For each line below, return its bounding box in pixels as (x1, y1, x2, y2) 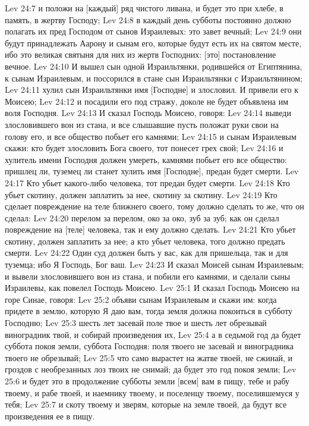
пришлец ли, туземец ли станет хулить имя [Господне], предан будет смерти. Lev (5, 165, 299, 177)
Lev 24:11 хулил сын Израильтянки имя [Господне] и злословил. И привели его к (5, 83, 299, 96)
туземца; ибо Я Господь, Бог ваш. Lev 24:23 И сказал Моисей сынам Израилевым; (5, 258, 304, 271)
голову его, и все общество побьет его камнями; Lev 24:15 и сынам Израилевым (5, 130, 297, 142)
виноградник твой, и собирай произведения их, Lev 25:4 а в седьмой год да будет (5, 328, 301, 340)
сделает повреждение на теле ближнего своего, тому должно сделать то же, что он (5, 200, 304, 212)
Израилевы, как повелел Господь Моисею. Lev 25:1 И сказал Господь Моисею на (5, 281, 299, 294)
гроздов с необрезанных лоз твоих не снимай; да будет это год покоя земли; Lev (5, 363, 297, 375)
